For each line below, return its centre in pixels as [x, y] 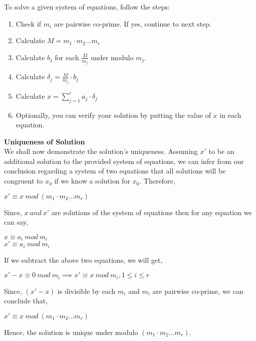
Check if [28, 23]
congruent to [24, 181]
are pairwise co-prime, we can [198, 291]
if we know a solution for [92, 181]
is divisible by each [87, 291]
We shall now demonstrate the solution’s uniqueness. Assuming [101, 151]
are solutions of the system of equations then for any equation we [152, 212]
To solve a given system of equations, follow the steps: [87, 7]
